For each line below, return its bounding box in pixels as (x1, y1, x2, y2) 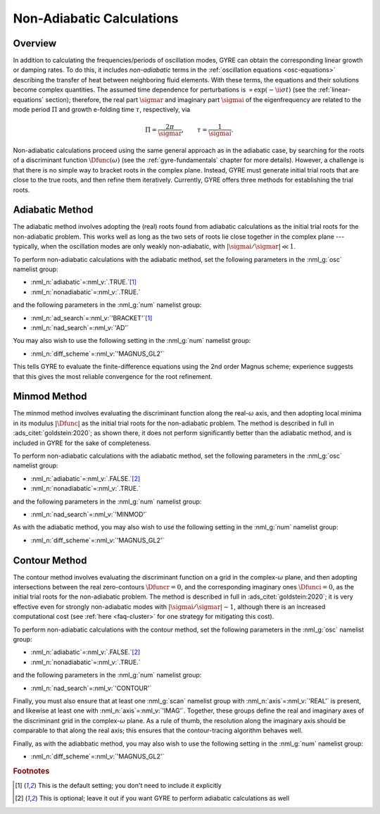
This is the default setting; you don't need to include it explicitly (37, 781, 222, 789)
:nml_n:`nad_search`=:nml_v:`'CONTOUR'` (30, 684, 152, 692)
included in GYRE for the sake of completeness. (13, 439, 151, 447)
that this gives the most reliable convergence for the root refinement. (13, 372, 213, 380)
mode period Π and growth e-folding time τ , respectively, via (13, 106, 191, 114)
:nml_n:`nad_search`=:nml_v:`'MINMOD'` (30, 510, 148, 518)
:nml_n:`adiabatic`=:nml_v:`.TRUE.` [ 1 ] (30, 278, 137, 287)
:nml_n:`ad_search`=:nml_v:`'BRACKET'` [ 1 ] (30, 313, 153, 322)
